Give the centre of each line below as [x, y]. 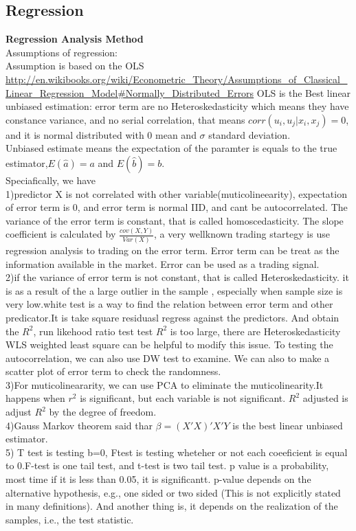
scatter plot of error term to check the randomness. [113, 371]
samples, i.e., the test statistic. [70, 519]
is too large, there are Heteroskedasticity [255, 331]
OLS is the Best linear [304, 92]
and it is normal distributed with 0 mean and [101, 134]
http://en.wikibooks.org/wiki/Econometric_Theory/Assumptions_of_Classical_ [177, 79]
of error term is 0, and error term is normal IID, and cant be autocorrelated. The [177, 207]
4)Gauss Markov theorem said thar [79, 425]
